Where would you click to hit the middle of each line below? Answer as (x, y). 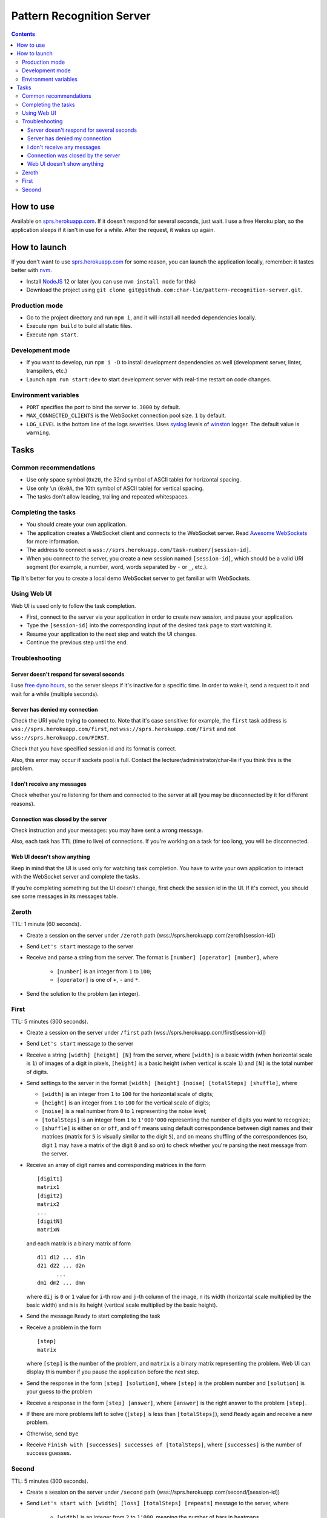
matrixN (48, 1230)
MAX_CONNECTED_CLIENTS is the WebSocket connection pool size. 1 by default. (126, 415)
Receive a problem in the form (64, 1327)
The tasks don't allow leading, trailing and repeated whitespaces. (107, 497)
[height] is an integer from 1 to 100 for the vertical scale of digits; (126, 1103)
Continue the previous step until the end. (77, 642)
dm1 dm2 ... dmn (61, 1283)
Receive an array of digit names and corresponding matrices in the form (116, 1165)
